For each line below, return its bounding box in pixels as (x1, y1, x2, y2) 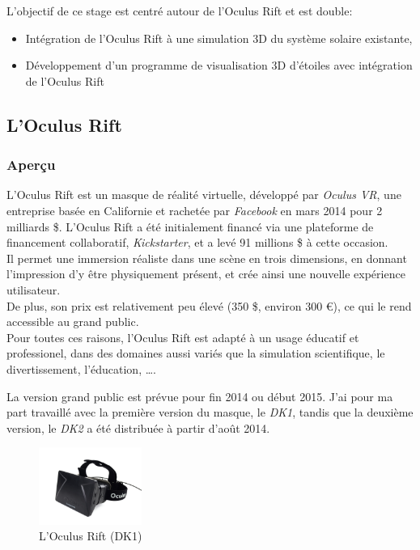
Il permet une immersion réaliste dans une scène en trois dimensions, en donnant (6, 249, 407, 266)
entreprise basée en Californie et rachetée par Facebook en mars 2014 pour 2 (6, 201, 383, 218)
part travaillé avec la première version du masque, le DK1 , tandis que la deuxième (6, 404, 414, 421)
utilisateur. (6, 281, 61, 298)
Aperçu (6, 154, 56, 175)
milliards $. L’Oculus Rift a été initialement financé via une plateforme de (6, 218, 374, 235)
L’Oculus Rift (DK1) (39, 527, 142, 544)
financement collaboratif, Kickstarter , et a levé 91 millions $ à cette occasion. (6, 234, 388, 251)
